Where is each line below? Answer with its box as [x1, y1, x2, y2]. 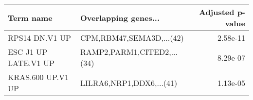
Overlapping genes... [80, 12, 160, 23]
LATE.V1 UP [8, 57, 54, 68]
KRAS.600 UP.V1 [8, 71, 69, 83]
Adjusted [199, 6, 235, 17]
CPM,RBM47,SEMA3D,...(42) [80, 32, 184, 43]
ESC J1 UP [8, 46, 48, 57]
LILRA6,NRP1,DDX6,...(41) [80, 77, 178, 88]
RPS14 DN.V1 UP [8, 32, 71, 43]
